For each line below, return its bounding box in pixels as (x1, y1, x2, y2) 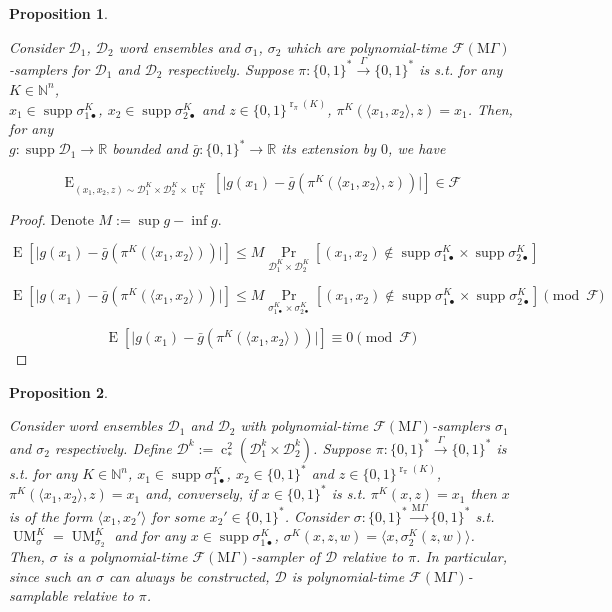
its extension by (281, 138, 377, 159)
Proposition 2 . (9, 381, 108, 402)
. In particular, (416, 546, 508, 567)
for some (151, 505, 205, 526)
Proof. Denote (9, 208, 94, 229)
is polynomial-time (291, 565, 405, 586)
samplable (9, 585, 68, 606)
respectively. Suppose (167, 58, 294, 79)
